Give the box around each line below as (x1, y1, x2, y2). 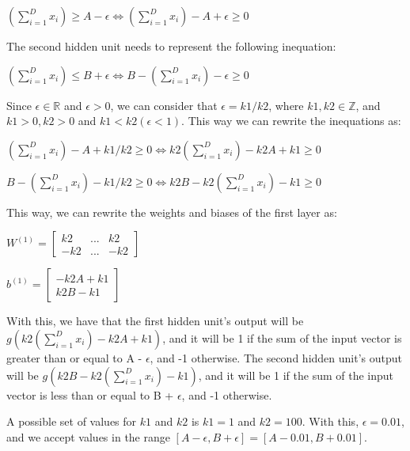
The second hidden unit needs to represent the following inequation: (6, 38, 336, 54)
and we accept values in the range (6, 428, 170, 445)
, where (268, 97, 304, 113)
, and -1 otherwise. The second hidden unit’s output (150, 349, 402, 366)
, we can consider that (110, 97, 218, 113)
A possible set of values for (6, 413, 137, 430)
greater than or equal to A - (6, 349, 142, 366)
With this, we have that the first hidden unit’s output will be (6, 313, 304, 329)
